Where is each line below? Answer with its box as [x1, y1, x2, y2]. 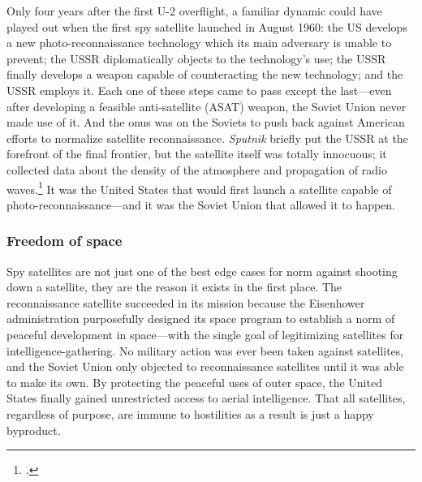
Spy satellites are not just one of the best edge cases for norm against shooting [6, 262, 398, 279]
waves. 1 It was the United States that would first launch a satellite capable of [6, 178, 392, 197]
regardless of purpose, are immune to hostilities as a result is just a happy [6, 405, 374, 422]
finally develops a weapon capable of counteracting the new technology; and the [6, 66, 403, 83]
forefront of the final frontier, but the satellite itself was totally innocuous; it [6, 145, 387, 162]
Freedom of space [6, 230, 123, 251]
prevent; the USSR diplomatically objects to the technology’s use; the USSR [6, 49, 386, 67]
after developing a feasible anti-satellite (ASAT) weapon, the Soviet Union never [6, 97, 407, 114]
